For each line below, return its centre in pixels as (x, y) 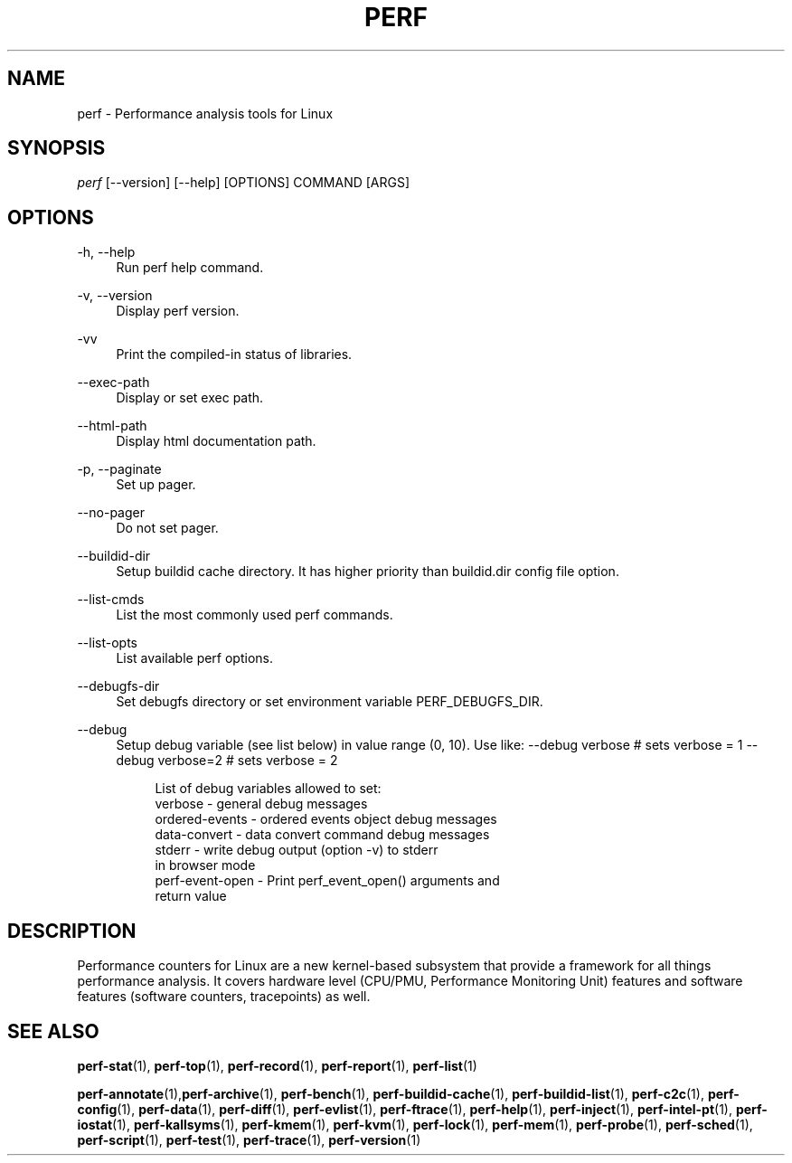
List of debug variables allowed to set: (268, 789)
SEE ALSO (53, 1031)
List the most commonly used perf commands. (255, 615)
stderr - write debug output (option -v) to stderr (297, 850)
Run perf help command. (190, 268)
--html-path (112, 426)
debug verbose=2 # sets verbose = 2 (227, 761)
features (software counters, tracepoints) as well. (224, 997)
